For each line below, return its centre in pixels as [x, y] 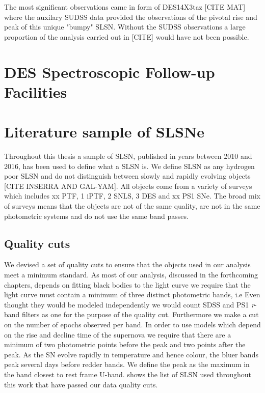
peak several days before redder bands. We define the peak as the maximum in [127, 364]
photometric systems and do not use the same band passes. [96, 216]
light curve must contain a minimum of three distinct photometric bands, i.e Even [132, 294]
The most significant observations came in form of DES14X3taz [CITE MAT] [125, 7]
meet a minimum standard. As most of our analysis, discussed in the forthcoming [131, 275]
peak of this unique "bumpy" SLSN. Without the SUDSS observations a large [125, 27]
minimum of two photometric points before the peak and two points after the [125, 344]
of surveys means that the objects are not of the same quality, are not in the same [132, 206]
